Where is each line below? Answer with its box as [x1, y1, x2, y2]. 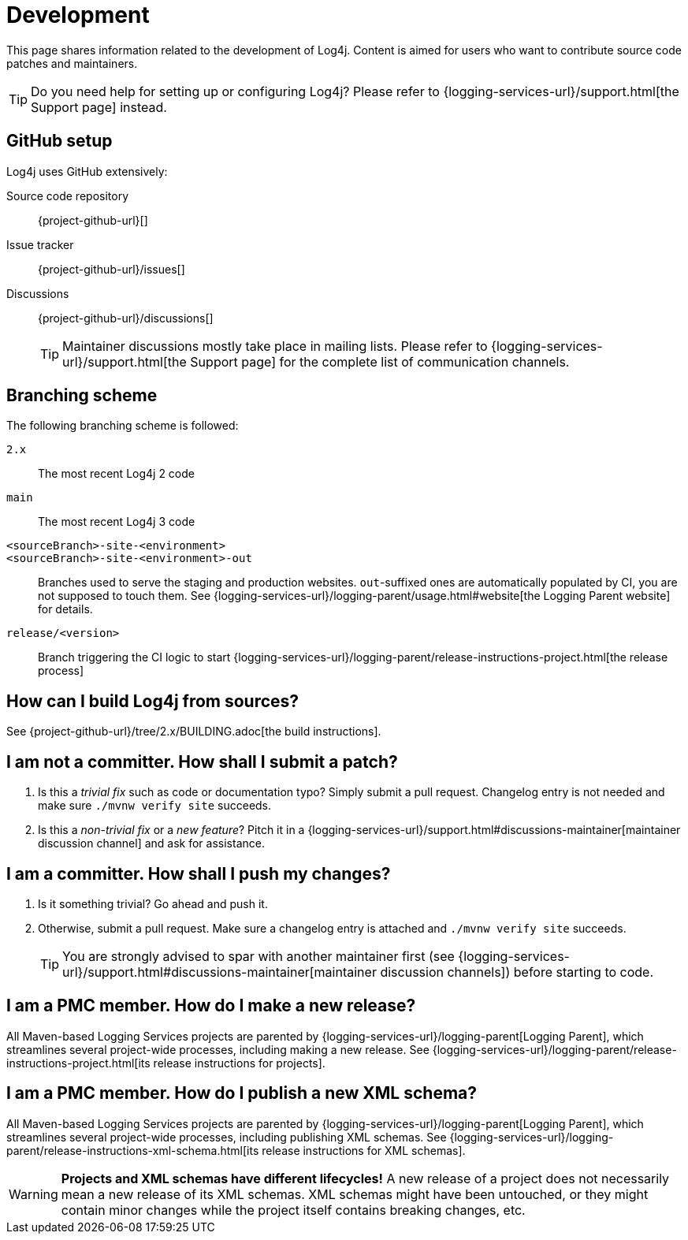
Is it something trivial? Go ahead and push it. [38, 896, 268, 910]
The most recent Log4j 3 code [38, 515, 195, 529]
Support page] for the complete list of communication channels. [190, 353, 570, 370]
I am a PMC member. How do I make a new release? [6, 996, 416, 1016]
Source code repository [6, 188, 128, 203]
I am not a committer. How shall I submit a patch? [6, 751, 398, 772]
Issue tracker [6, 237, 74, 251]
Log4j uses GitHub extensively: [6, 164, 168, 178]
